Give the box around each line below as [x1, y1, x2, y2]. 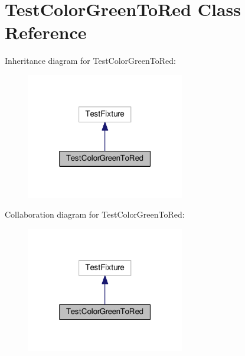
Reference [5, 20, 87, 44]
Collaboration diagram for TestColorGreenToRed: [5, 208, 185, 221]
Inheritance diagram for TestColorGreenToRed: [5, 54, 176, 67]
